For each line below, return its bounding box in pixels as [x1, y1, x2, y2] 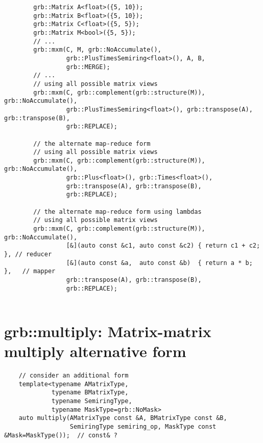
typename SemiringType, [52, 397, 132, 405]
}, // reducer [4, 251, 52, 258]
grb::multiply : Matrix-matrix [4, 321, 211, 342]
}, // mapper [4, 268, 56, 275]
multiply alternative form [4, 341, 186, 362]
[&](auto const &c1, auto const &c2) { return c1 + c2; [66, 242, 260, 250]
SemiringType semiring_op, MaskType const [69, 423, 217, 431]
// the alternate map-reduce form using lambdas [33, 208, 202, 215]
